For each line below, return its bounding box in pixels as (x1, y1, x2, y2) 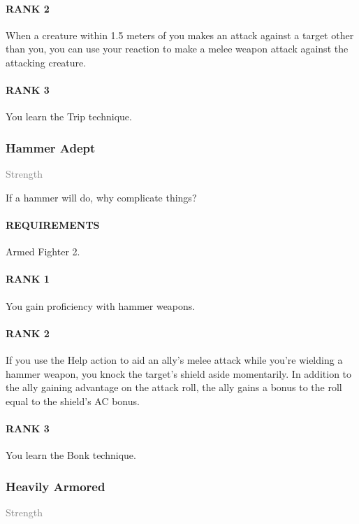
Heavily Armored (6, 477, 105, 495)
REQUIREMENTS (6, 217, 100, 232)
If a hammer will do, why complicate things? (6, 190, 197, 204)
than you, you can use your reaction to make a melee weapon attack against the (6, 41, 349, 56)
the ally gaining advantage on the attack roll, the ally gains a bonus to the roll (6, 380, 342, 395)
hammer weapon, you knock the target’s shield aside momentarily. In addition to (6, 366, 352, 381)
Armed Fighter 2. (6, 244, 80, 259)
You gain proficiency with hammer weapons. (6, 298, 196, 313)
